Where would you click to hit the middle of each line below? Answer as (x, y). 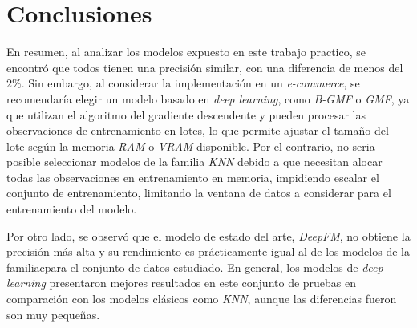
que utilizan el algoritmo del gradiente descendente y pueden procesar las (186, 114)
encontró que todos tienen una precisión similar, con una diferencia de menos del (205, 67)
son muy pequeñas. (53, 314)
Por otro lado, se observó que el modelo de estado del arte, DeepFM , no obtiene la (208, 235)
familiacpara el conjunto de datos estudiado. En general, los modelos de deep (195, 267)
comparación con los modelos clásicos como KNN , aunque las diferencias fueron (202, 299)
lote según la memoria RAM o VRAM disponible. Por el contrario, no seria (191, 146)
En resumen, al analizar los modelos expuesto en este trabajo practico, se (186, 52)
